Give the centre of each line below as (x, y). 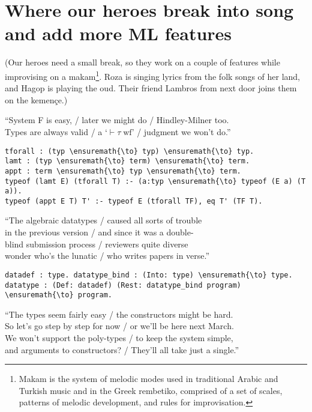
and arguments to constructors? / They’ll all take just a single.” (122, 349)
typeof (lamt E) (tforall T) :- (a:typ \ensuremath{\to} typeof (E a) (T (155, 181)
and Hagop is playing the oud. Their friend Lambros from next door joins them (151, 88)
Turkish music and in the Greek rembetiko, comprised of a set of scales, (151, 390)
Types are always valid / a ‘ (56, 131)
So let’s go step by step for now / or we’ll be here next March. (119, 326)
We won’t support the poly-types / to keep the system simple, (119, 338)
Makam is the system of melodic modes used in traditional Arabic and (148, 379)
